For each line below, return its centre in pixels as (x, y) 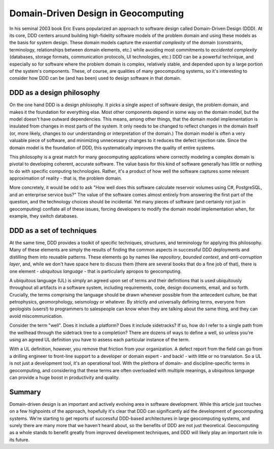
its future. (20, 439)
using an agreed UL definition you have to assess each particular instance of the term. (100, 340)
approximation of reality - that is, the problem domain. (66, 178)
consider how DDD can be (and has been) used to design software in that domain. (95, 78)
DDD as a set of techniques (53, 231)
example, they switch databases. (44, 216)
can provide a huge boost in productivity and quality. (64, 377)
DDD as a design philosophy (55, 93)
